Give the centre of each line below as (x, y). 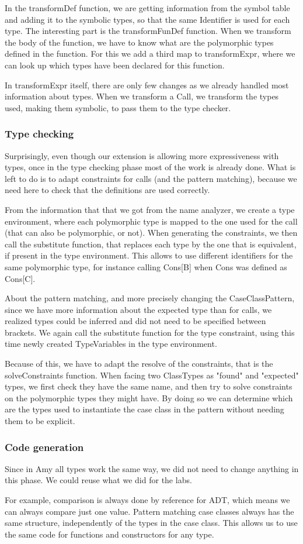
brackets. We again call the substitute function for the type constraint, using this (150, 332)
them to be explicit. (40, 421)
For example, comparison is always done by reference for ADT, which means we (147, 500)
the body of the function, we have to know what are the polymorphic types (139, 42)
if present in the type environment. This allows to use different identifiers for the (149, 255)
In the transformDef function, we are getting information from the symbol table (147, 8)
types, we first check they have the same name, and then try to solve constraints (149, 386)
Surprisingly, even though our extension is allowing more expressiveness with (142, 155)
